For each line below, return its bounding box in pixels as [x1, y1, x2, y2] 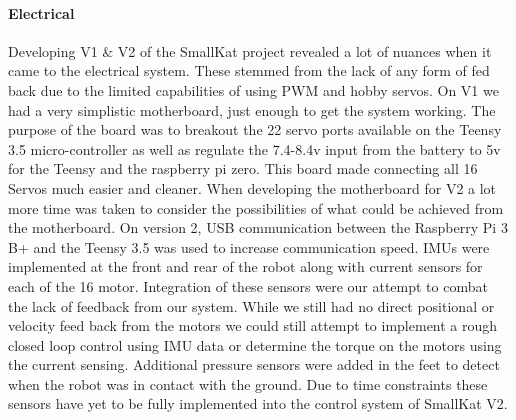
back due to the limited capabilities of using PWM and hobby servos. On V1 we [8, 79, 499, 100]
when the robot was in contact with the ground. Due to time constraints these [8, 373, 488, 394]
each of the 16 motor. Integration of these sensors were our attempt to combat [8, 275, 488, 296]
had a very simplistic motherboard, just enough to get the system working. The [8, 99, 496, 120]
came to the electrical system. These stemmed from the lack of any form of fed [8, 60, 490, 81]
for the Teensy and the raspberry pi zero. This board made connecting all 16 [8, 158, 478, 179]
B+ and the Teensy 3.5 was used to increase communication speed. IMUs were [8, 236, 490, 257]
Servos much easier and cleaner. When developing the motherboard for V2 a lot [8, 177, 497, 198]
